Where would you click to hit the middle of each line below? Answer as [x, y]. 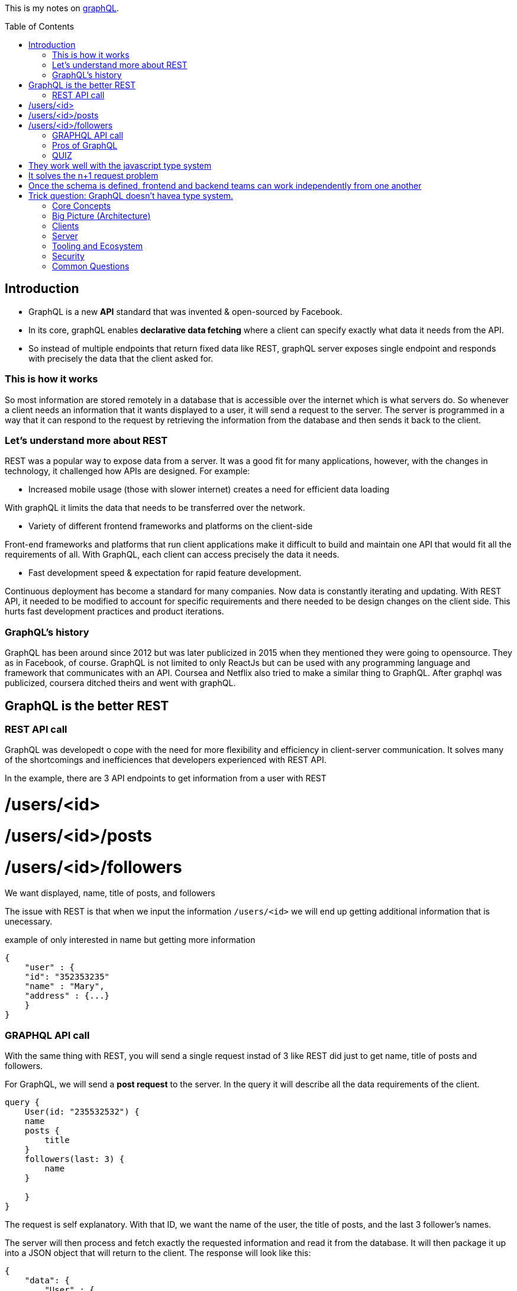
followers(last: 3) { [75, 1159]
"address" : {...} [67, 996]
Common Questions [91, 266]
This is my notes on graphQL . [62, 8]
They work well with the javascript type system [120, 165]
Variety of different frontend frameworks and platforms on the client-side [171, 526]
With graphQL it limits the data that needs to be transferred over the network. [155, 508]
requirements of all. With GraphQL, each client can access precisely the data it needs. [172, 555]
